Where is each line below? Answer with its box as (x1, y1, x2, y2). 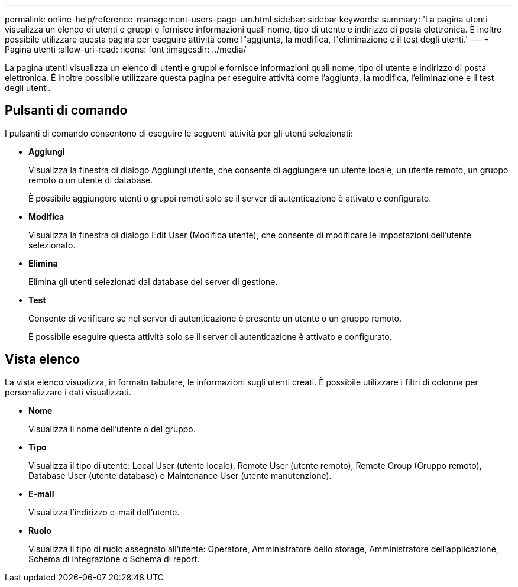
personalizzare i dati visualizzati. (5, 387, 131, 397)
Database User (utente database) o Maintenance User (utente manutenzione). (28, 470, 332, 481)
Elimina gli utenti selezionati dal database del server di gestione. (28, 276, 278, 287)
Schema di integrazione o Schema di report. (28, 553, 200, 564)
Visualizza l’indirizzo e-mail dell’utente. (28, 507, 180, 517)
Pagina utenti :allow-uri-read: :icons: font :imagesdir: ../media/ (5, 44, 247, 54)
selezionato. (28, 239, 76, 250)
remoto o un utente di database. (28, 174, 153, 185)
